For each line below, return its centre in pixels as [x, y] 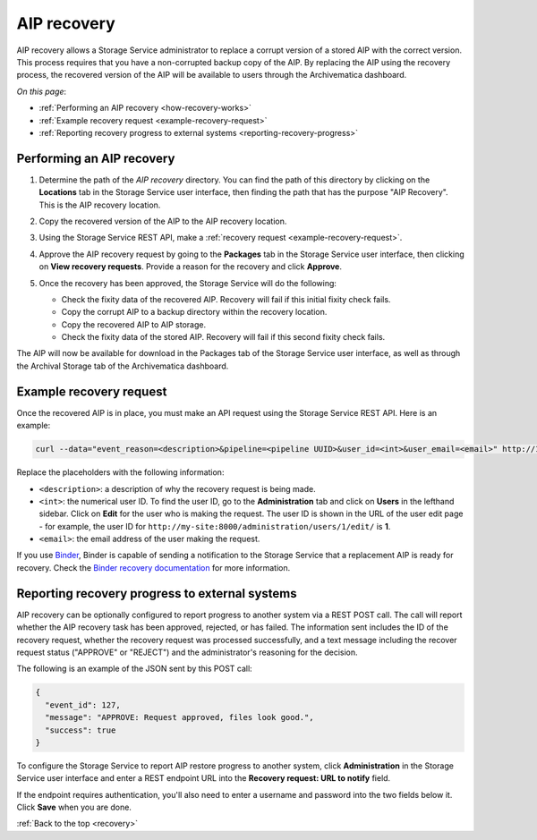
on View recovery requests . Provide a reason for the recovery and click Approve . [190, 267]
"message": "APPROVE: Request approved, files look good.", [179, 717]
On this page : [42, 91]
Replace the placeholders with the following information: [120, 472]
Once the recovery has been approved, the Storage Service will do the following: [188, 283]
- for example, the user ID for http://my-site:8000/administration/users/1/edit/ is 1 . [215, 526]
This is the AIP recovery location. [100, 205]
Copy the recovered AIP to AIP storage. [133, 324]
